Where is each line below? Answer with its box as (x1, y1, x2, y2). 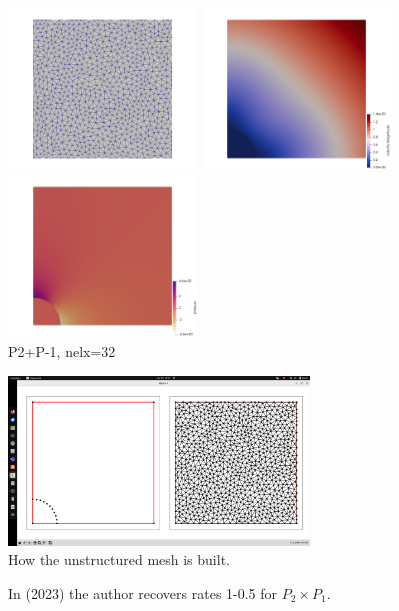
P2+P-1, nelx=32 (8, 341, 116, 362)
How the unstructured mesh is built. (8, 549, 230, 570)
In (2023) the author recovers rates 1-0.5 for (8, 582, 278, 603)
